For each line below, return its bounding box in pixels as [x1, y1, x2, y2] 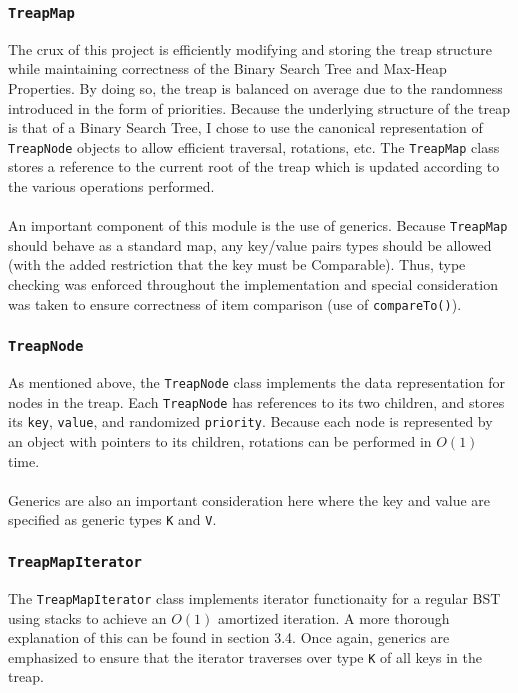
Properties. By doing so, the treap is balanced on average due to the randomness [8, 77, 503, 98]
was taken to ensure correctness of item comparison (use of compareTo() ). [8, 293, 462, 314]
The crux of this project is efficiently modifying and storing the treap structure [8, 38, 492, 59]
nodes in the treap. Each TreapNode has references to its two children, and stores [8, 391, 505, 412]
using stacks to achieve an [8, 607, 167, 628]
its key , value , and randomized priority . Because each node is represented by [8, 411, 493, 432]
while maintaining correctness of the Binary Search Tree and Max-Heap [8, 58, 447, 79]
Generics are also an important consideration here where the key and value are [8, 489, 491, 510]
